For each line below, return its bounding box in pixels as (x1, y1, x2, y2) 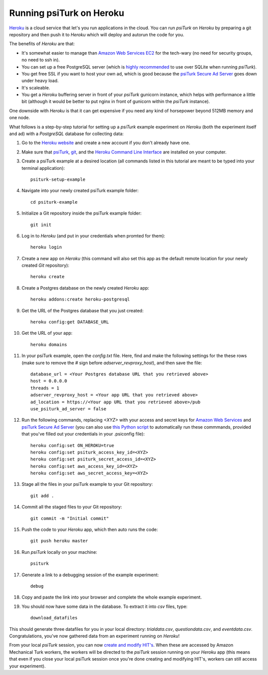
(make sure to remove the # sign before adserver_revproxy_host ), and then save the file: (21, 360, 202, 366)
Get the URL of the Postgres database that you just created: (21, 307, 144, 313)
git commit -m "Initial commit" (30, 516, 109, 521)
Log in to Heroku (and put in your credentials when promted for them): (21, 232, 166, 238)
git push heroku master (30, 538, 88, 544)
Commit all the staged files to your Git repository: (21, 504, 122, 510)
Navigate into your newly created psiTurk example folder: (21, 188, 139, 194)
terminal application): (21, 165, 65, 171)
